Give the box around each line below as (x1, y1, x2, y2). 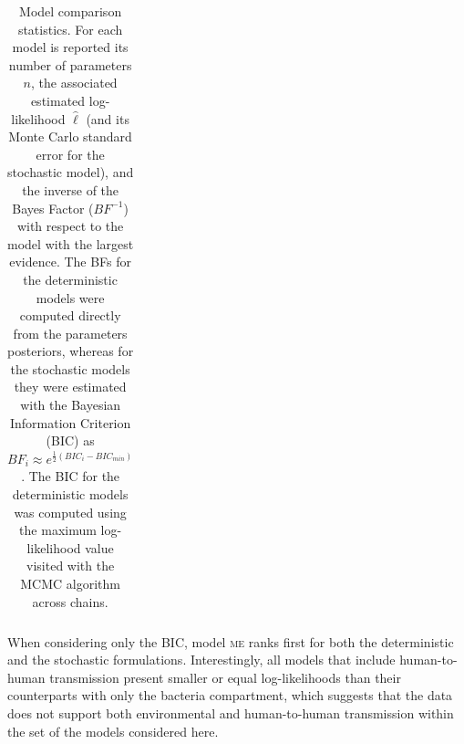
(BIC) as (46, 431, 95, 450)
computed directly (19, 306, 121, 325)
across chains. (32, 592, 108, 611)
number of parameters (8, 55, 132, 74)
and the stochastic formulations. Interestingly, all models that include (7, 650, 396, 669)
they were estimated (14, 377, 127, 396)
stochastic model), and (7, 162, 134, 182)
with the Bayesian (20, 395, 121, 414)
